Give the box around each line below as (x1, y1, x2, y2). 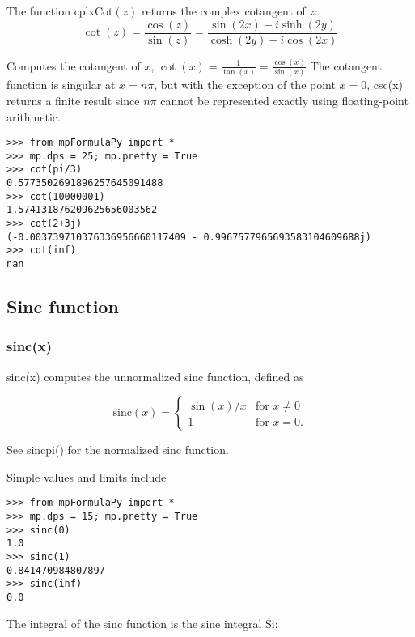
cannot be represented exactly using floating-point (160, 91, 409, 108)
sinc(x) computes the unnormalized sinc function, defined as (6, 367, 304, 384)
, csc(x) (366, 76, 404, 93)
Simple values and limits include (6, 468, 167, 485)
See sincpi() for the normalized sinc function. (6, 441, 229, 458)
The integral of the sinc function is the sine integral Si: (6, 614, 278, 631)
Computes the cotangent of (6, 57, 141, 74)
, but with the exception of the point (154, 76, 336, 93)
